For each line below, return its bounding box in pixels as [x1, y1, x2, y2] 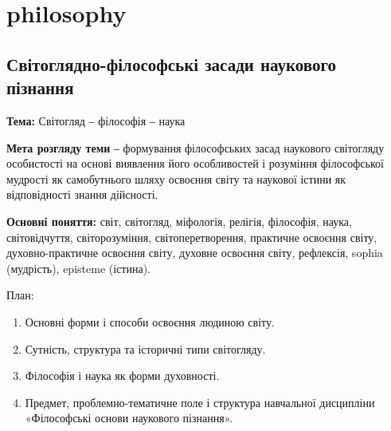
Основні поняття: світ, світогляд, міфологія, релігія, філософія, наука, [6, 212, 352, 229]
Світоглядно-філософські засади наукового [6, 51, 336, 76]
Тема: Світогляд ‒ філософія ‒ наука [6, 112, 186, 129]
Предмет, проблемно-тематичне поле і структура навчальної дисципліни [25, 393, 375, 410]
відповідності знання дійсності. [6, 186, 158, 203]
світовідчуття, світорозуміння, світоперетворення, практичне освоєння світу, [6, 228, 377, 245]
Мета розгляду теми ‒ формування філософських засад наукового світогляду [6, 139, 385, 156]
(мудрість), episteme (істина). [6, 259, 151, 276]
